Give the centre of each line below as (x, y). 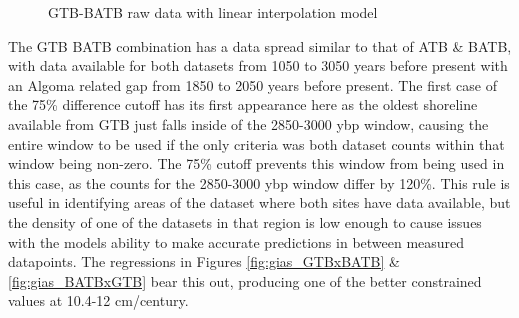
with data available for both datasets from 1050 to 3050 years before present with (258, 65)
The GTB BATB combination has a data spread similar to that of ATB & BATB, (260, 45)
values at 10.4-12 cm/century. (98, 300)
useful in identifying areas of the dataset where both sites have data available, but (259, 202)
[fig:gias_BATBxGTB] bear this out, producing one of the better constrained (245, 280)
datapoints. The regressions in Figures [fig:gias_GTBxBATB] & (204, 261)
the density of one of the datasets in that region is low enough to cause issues (245, 221)
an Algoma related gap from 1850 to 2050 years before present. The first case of (252, 84)
